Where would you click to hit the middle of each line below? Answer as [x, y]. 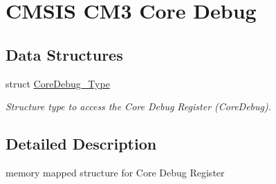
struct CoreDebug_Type [58, 83]
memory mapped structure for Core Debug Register [115, 172]
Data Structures [64, 54]
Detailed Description [81, 144]
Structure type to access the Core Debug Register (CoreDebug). [139, 106]
